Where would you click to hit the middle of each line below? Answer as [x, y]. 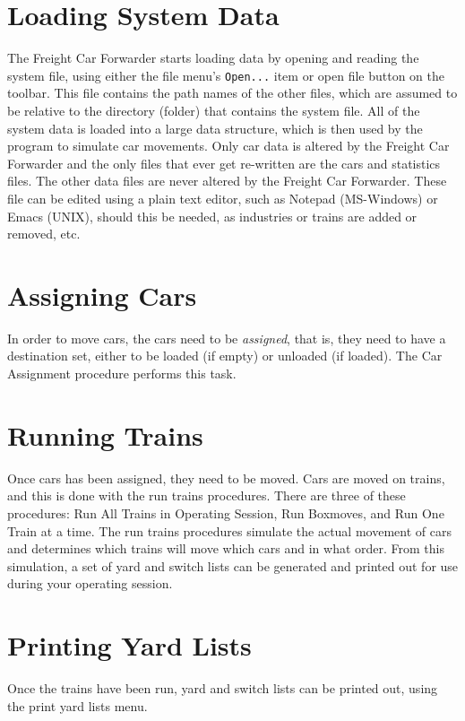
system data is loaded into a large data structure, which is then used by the [215, 128]
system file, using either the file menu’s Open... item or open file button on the [226, 75]
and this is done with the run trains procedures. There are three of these [207, 495]
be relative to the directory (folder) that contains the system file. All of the [214, 110]
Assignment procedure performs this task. [122, 374]
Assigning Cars [102, 295]
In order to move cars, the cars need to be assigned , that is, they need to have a [227, 338]
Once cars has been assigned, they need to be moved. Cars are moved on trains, [226, 478]
